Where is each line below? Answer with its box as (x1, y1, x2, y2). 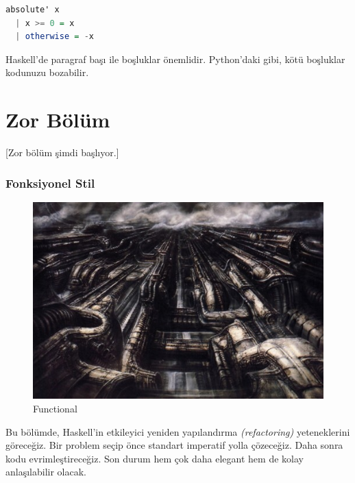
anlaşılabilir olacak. (5, 465, 86, 479)
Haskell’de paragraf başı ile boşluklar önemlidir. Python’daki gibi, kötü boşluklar (5, 51, 345, 66)
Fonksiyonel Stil (5, 174, 95, 191)
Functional (33, 401, 77, 415)
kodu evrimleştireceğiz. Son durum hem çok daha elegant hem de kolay (5, 451, 304, 465)
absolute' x (5, 5, 60, 14)
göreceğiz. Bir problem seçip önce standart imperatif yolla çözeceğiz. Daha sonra (5, 438, 343, 452)
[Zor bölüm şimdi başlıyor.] (5, 145, 119, 160)
